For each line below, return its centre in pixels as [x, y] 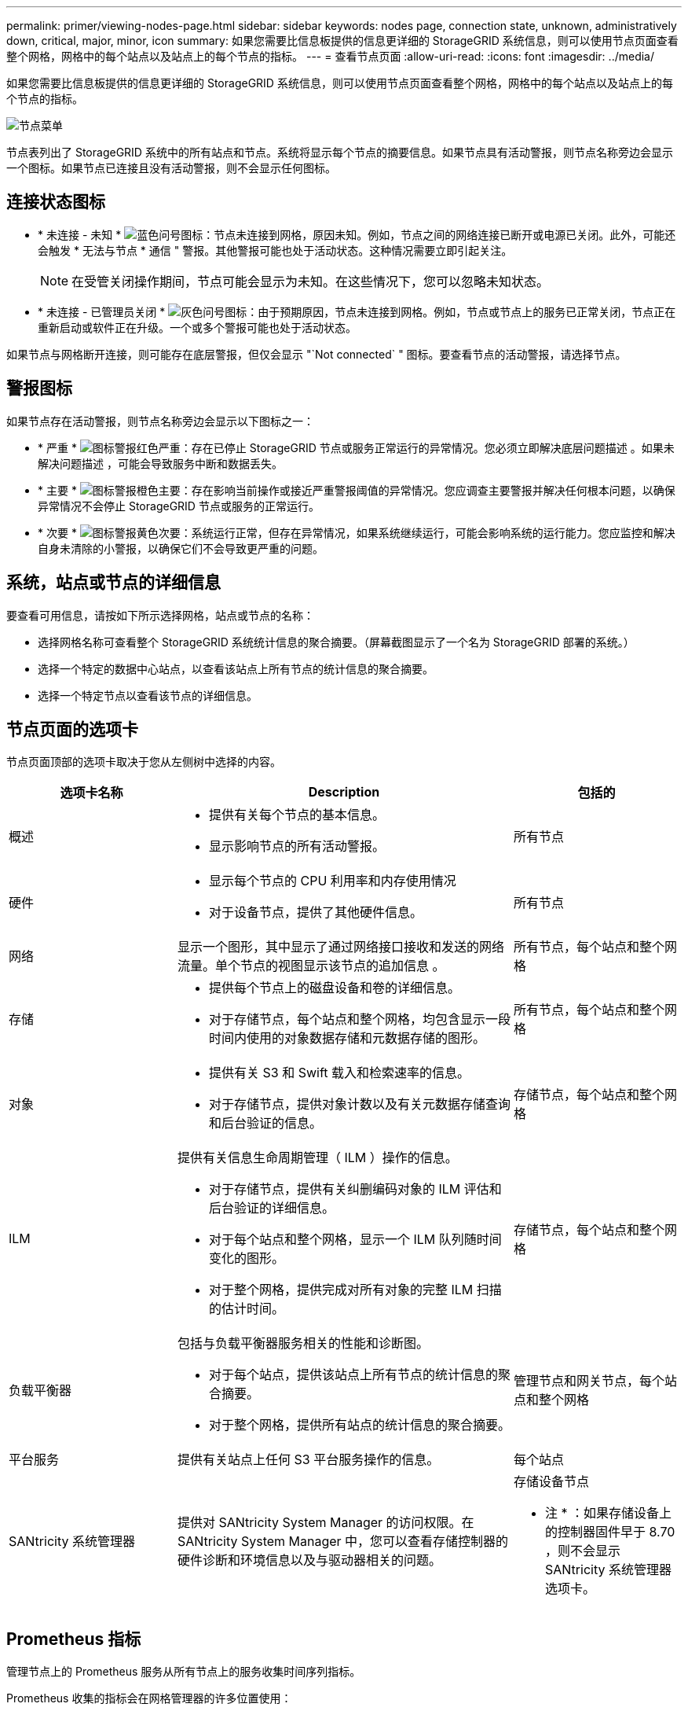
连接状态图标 [56, 202]
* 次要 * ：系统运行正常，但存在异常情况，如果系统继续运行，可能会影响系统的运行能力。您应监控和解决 [357, 532]
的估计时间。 [247, 1309]
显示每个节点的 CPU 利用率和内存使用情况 [333, 881]
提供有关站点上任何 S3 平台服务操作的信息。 [309, 1460]
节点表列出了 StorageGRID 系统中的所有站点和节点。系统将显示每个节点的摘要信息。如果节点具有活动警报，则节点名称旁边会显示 [340, 152]
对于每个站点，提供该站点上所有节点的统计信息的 [354, 1375]
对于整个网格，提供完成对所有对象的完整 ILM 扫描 [355, 1290]
